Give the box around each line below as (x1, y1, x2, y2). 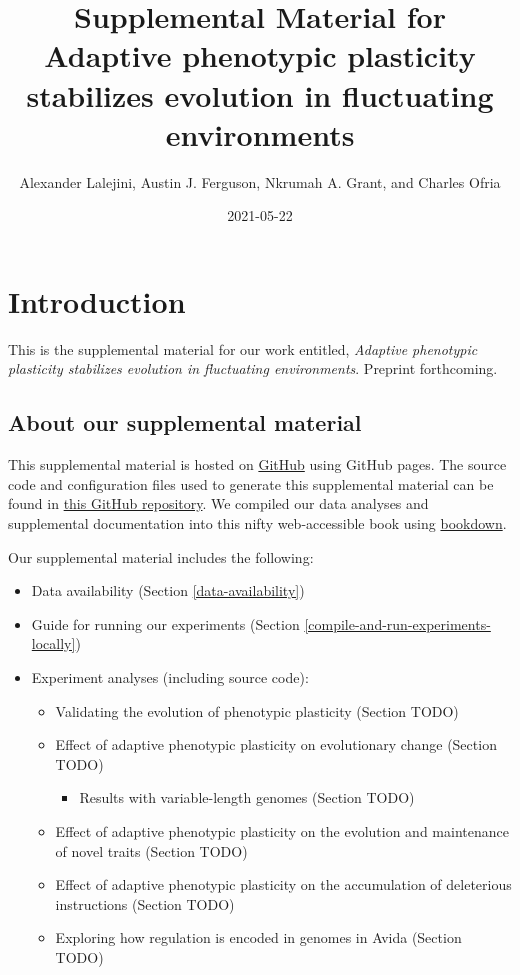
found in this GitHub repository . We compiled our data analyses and (8, 493, 429, 514)
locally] (31, 633, 76, 654)
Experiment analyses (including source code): (31, 666, 309, 687)
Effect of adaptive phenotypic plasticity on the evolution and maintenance (55, 820, 509, 841)
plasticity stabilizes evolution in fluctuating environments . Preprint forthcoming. (8, 358, 498, 379)
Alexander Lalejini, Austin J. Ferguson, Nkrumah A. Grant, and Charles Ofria (19, 171, 501, 192)
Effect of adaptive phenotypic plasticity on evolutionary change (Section (55, 734, 497, 755)
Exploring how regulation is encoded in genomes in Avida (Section (55, 927, 462, 948)
